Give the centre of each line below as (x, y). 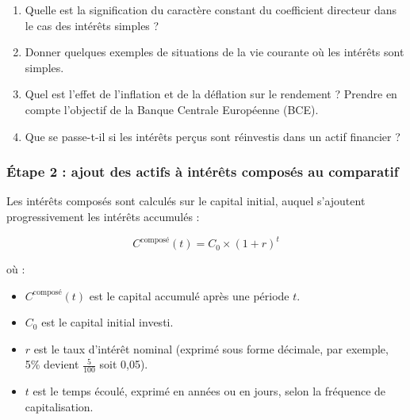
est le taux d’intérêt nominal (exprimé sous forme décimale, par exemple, (211, 348)
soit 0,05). (124, 364)
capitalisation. (59, 406)
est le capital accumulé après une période (189, 295)
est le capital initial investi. (107, 322)
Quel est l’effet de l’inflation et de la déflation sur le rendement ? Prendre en (211, 94)
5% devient (52, 364)
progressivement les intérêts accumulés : (103, 216)
